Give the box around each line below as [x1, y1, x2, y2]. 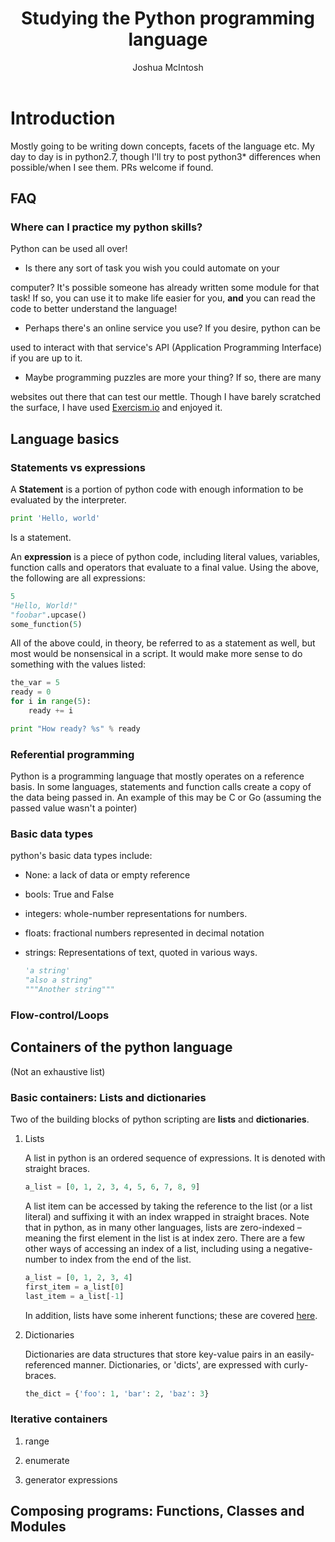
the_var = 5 [10, 678, 60, 688]
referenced [24, 1358, 72, 1371]
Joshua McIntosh [132, 61, 204, 73]
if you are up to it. [10, 352, 83, 364]
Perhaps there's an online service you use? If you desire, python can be [24, 322, 321, 334]
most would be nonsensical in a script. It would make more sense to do [10, 648, 303, 660]
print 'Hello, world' [10, 513, 101, 524]
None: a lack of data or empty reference [24, 869, 191, 881]
